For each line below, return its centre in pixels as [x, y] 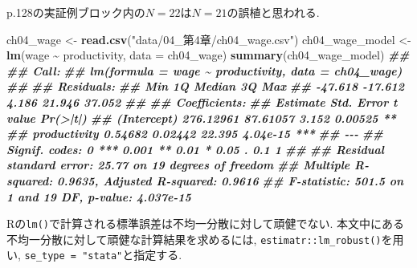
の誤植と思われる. [273, 12]
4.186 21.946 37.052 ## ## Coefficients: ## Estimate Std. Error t [202, 102]
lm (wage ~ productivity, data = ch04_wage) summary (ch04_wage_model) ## [208, 55]
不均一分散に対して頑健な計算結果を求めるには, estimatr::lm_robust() [194, 239]
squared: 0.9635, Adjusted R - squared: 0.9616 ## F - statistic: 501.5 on [205, 180]
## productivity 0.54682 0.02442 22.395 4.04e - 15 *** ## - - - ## [195, 134]
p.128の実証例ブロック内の [76, 12]
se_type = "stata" [74, 256]
